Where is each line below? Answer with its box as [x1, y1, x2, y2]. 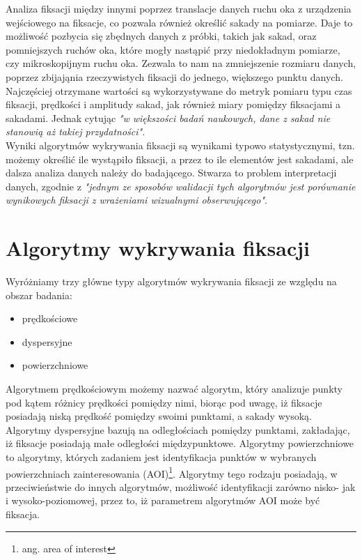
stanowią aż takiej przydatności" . [6, 124, 145, 139]
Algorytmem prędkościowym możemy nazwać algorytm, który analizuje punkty [6, 381, 343, 395]
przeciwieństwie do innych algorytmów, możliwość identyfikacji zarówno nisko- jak [6, 479, 356, 494]
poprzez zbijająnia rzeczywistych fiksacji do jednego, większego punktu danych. [6, 69, 343, 84]
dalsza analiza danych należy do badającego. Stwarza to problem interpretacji [6, 165, 337, 180]
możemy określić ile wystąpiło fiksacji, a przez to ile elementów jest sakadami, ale [6, 151, 354, 166]
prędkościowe [22, 311, 78, 326]
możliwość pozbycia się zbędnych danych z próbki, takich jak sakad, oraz [6, 29, 317, 43]
